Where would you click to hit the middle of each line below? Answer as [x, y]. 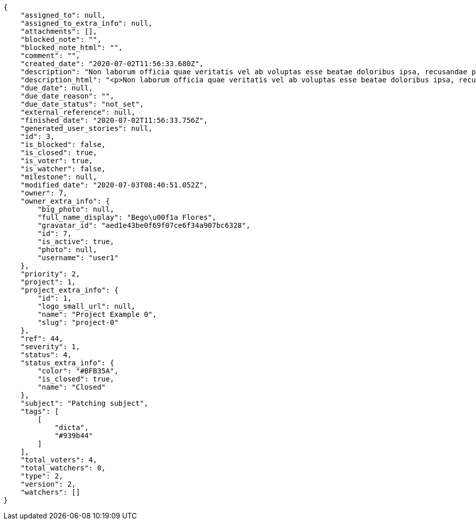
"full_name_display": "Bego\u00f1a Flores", [127, 217]
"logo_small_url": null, [87, 306]
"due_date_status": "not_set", [82, 104]
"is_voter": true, [57, 161]
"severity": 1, [50, 347]
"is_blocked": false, [63, 145]
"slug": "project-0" [78, 322]
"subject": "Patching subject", [84, 403]
